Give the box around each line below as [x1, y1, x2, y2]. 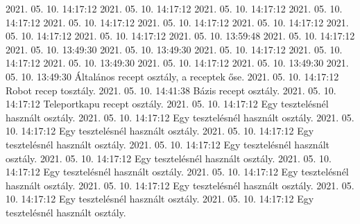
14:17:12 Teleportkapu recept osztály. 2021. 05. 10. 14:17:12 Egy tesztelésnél [6, 96, 329, 111]
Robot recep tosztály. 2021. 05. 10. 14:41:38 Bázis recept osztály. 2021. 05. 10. [6, 83, 336, 97]
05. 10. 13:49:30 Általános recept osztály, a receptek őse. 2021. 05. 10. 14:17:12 [6, 69, 339, 83]
